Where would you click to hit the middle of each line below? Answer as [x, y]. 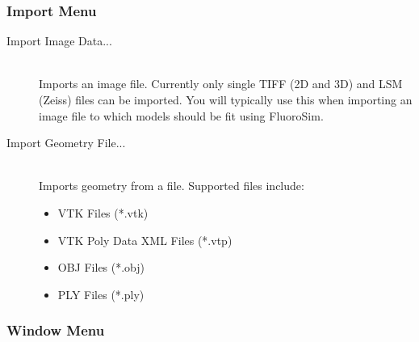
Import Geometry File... [66, 143]
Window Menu [56, 330]
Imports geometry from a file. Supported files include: [172, 186]
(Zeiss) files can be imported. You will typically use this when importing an [226, 99]
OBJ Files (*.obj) [101, 267]
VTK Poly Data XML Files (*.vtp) [145, 240]
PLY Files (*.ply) [101, 294]
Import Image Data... [59, 41]
